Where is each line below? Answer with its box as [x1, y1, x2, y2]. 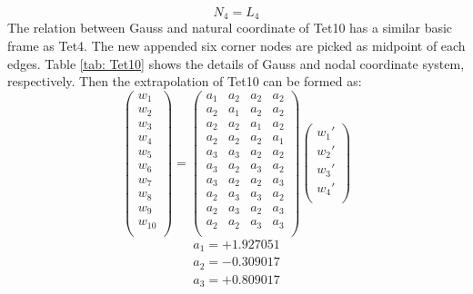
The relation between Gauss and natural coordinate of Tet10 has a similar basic [7, 18, 453, 37]
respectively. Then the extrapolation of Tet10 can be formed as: [7, 72, 362, 91]
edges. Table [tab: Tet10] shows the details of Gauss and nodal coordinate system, [7, 54, 465, 73]
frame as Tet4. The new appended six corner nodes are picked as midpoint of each [7, 36, 466, 55]
